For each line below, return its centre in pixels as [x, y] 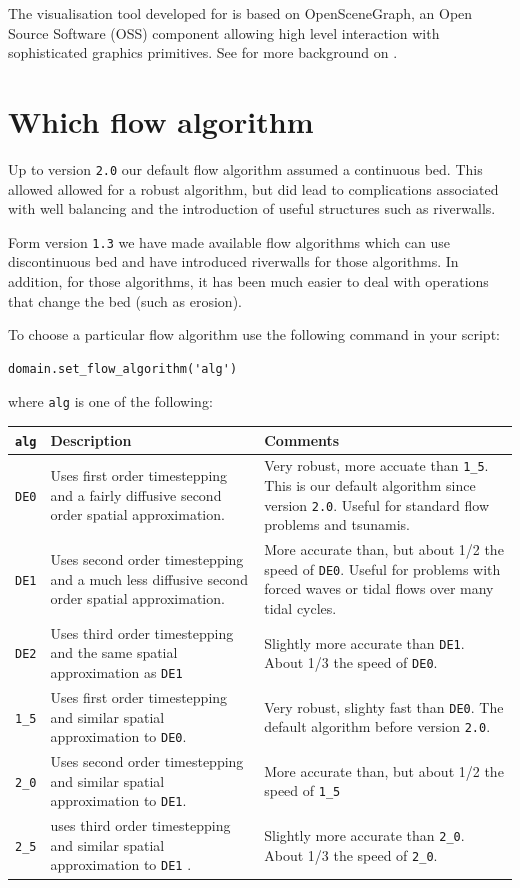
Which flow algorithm [161, 120]
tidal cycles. [300, 608]
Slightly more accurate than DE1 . [364, 642]
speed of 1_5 [302, 790]
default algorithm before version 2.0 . [377, 726]
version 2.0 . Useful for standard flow [377, 504]
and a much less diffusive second [149, 578]
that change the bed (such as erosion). [125, 300]
